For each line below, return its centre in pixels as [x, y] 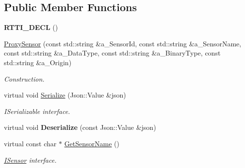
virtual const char [30, 143]
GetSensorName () [92, 143]
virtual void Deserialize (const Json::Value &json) [80, 127]
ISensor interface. [30, 160]
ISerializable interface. [37, 111]
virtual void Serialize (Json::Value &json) [65, 95]
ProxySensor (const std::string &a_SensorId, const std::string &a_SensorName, [123, 43]
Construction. [24, 78]
